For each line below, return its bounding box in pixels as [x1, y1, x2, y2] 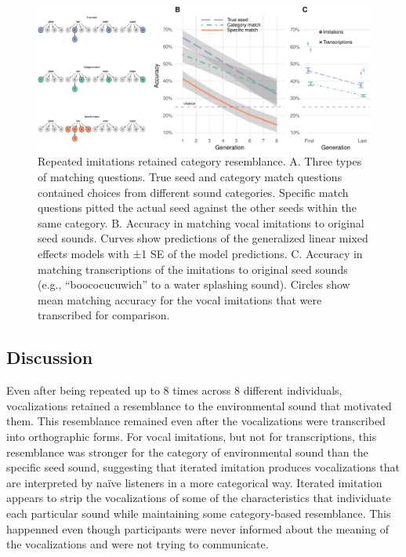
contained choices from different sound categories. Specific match [38, 184, 349, 200]
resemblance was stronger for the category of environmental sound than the [6, 443, 368, 460]
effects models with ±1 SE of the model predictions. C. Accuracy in [38, 246, 363, 261]
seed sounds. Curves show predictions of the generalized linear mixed [38, 230, 368, 246]
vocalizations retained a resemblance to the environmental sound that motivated [6, 397, 392, 413]
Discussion [6, 345, 93, 370]
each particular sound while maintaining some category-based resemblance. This [6, 504, 391, 521]
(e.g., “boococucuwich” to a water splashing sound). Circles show [38, 276, 350, 293]
